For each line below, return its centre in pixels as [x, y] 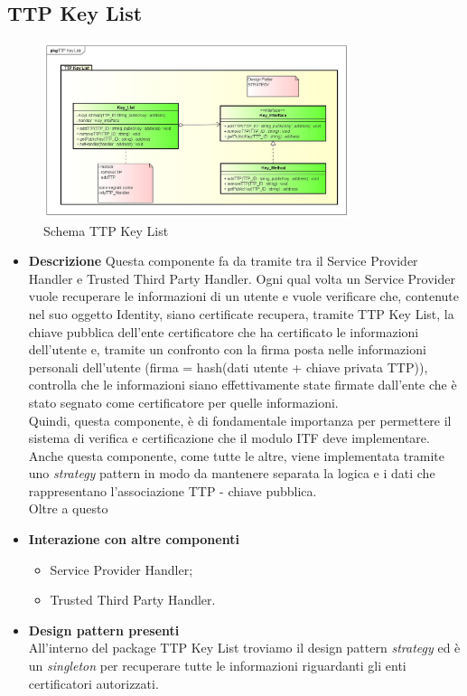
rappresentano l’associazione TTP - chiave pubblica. [173, 490]
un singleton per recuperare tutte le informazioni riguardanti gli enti [217, 666]
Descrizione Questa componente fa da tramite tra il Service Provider [223, 261]
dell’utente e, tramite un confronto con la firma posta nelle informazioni [227, 349]
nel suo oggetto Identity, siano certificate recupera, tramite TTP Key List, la [241, 313]
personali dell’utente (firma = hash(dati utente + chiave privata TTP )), [228, 367]
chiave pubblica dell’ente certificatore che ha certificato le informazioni [224, 331]
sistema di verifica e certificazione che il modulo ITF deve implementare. [229, 438]
